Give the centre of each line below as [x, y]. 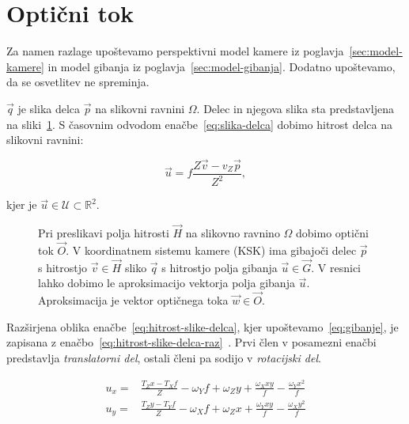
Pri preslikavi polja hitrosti [104, 233]
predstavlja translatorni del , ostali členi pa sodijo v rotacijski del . [164, 357]
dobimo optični [332, 233]
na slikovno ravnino [233, 233]
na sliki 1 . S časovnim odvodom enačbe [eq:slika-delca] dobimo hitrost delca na [200, 124]
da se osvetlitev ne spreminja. [78, 82]
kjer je [22, 204]
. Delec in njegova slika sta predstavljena [295, 108]
